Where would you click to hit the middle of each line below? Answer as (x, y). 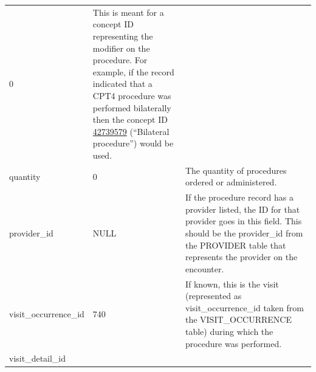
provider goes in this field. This (243, 221)
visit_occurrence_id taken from (244, 307)
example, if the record (133, 71)
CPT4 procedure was (132, 95)
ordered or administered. (231, 182)
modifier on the (121, 48)
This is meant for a (128, 12)
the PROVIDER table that (235, 245)
